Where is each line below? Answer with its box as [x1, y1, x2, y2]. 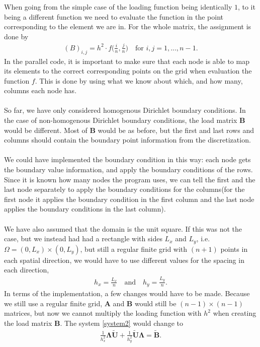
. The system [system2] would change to [60, 317, 183, 328]
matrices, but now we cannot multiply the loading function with [4, 308, 202, 318]
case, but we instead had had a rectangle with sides [4, 233, 162, 244]
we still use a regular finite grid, [4, 298, 103, 308]
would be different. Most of [4, 124, 88, 135]
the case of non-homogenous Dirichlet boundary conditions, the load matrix [4, 115, 237, 125]
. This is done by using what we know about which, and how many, [35, 75, 243, 86]
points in [220, 243, 248, 254]
